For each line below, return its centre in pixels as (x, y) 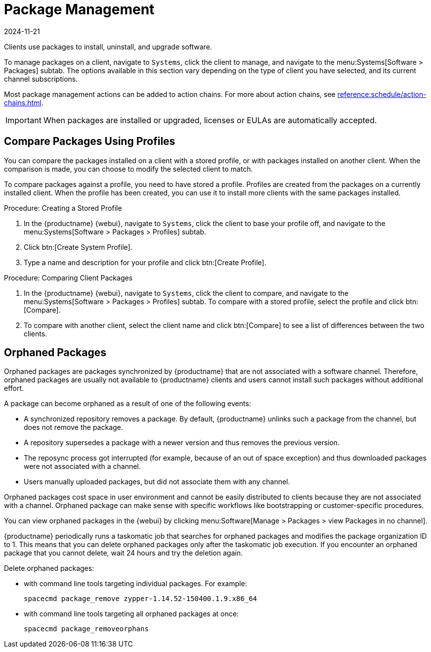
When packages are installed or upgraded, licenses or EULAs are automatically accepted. (210, 120)
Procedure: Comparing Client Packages (68, 278)
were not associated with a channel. (82, 466)
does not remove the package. (73, 427)
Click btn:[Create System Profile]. (78, 247)
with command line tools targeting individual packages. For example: (135, 584)
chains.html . (24, 102)
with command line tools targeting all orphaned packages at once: (131, 614)
